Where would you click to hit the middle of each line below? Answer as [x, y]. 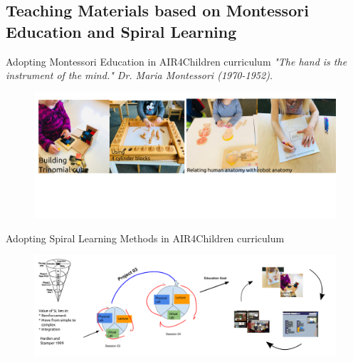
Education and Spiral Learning [121, 31]
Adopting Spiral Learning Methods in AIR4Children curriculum [145, 238]
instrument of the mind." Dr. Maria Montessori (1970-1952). [139, 75]
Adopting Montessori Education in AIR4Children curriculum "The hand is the [176, 61]
